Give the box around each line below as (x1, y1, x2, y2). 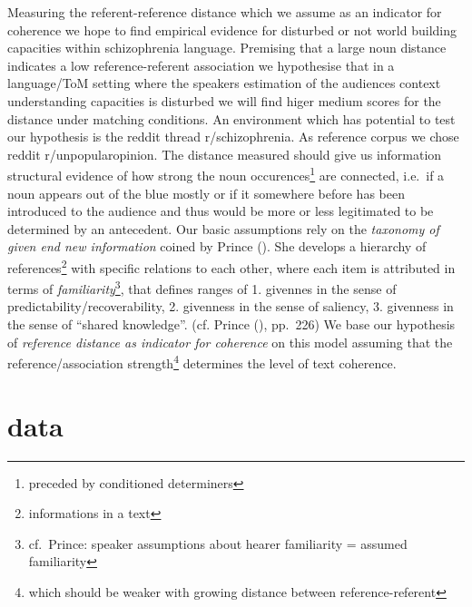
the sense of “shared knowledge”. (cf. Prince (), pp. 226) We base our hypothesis (7, 315, 456, 334)
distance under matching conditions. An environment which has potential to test (7, 109, 456, 128)
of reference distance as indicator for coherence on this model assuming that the (7, 332, 453, 351)
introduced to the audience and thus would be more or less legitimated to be (7, 201, 434, 220)
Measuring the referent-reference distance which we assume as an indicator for (7, 3, 442, 21)
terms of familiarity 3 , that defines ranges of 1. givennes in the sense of (7, 277, 397, 298)
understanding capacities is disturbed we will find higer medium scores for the (7, 91, 441, 110)
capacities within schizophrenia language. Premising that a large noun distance (7, 38, 447, 57)
